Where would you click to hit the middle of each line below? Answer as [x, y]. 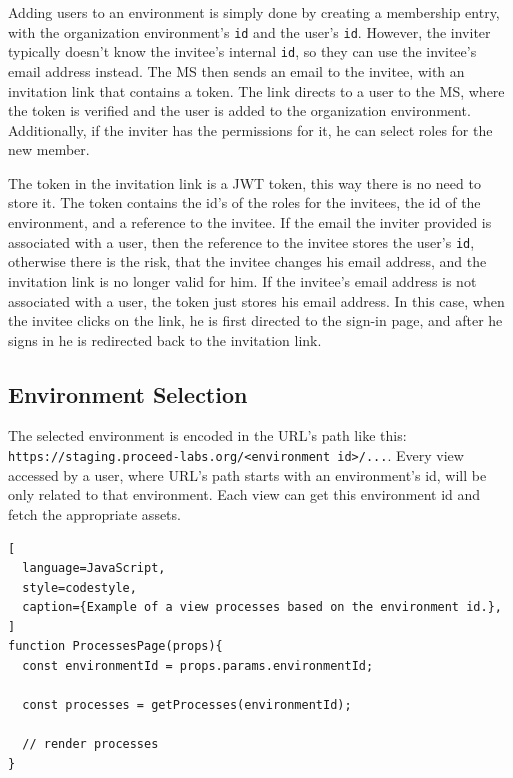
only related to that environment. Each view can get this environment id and [244, 494]
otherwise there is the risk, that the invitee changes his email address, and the [247, 261]
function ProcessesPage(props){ [115, 646]
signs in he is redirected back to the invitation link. [165, 339]
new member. [49, 149]
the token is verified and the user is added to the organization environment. [239, 110]
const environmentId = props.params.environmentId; [198, 666]
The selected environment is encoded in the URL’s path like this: [207, 435]
